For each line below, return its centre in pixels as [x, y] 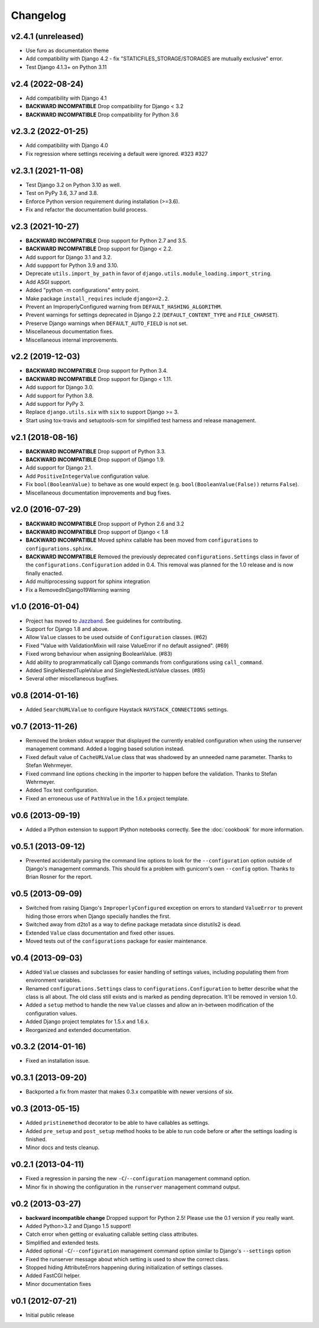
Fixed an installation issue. [58, 1061]
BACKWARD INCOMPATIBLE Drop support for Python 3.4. [97, 371]
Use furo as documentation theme [67, 51]
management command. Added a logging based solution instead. [105, 749]
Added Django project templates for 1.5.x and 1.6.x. [88, 1021]
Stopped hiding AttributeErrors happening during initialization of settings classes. [125, 1267]
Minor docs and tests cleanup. [63, 1148]
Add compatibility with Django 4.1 [66, 98]
